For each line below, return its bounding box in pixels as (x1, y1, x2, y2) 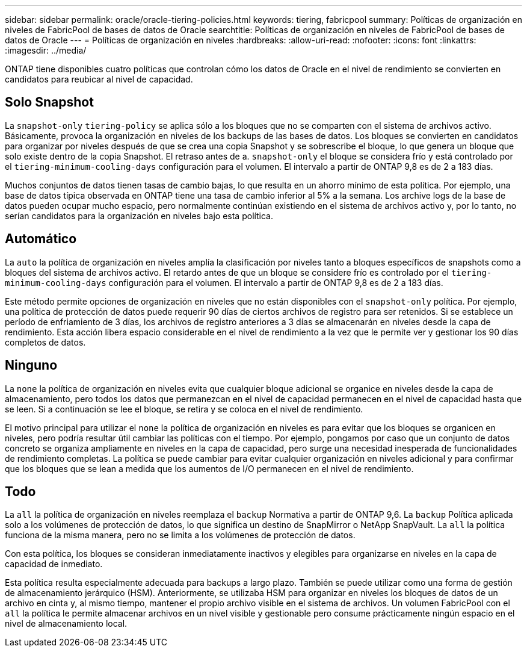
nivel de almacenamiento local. (5, 618, 128, 629)
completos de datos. (5, 337, 86, 347)
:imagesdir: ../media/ (5, 45, 87, 55)
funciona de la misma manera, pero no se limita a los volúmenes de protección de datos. (5, 530, 356, 541)
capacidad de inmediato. (5, 559, 103, 570)
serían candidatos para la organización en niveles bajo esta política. (5, 210, 273, 221)
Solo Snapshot (5, 95, 94, 110)
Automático (5, 231, 77, 247)
